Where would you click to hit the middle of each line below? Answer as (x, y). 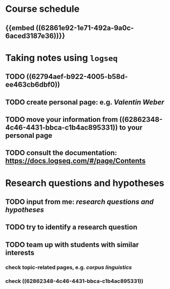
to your (131, 127)
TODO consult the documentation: (61, 153)
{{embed (20, 28)
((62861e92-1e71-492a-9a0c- (85, 28)
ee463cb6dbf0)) (33, 85)
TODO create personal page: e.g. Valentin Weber (85, 102)
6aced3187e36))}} (35, 36)
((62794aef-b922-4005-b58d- (77, 77)
